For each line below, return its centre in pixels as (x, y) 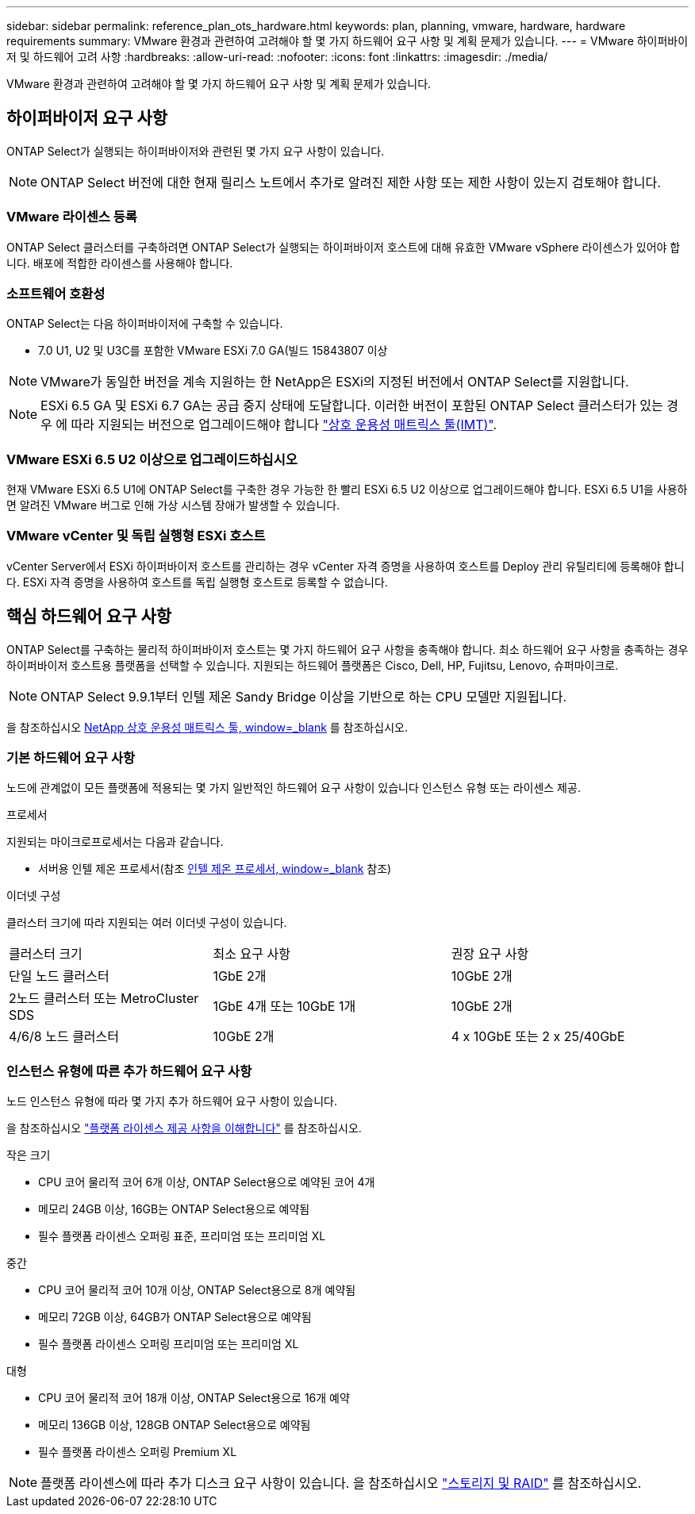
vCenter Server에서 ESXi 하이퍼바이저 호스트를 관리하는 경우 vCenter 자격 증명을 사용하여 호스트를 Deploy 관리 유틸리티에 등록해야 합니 (346, 566)
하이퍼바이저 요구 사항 (87, 118)
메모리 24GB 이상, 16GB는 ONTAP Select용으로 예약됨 (174, 1209)
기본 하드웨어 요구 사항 (71, 758)
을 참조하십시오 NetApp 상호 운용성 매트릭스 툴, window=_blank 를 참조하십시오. (207, 727)
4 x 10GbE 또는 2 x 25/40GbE (538, 1037)
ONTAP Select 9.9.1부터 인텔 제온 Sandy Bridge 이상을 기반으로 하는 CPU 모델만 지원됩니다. (304, 696)
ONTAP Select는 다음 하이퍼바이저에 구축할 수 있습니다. (145, 324)
